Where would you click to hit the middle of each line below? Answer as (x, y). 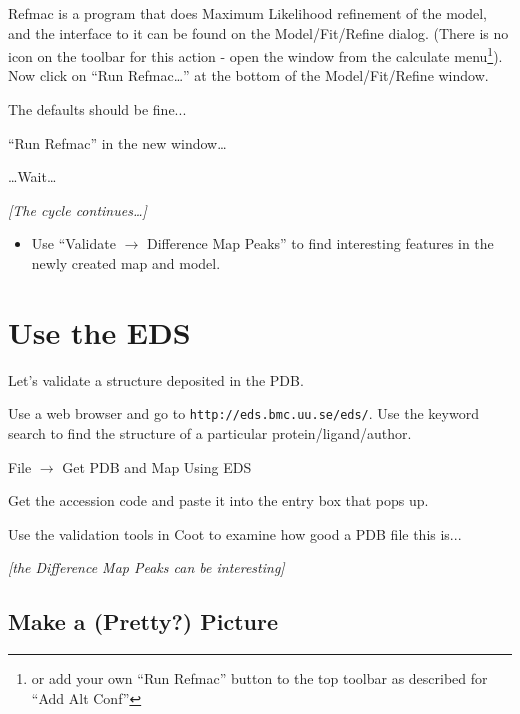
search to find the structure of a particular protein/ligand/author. (210, 432)
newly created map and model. (126, 263)
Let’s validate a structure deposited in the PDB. (156, 379)
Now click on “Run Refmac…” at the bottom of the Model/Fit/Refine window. (248, 75)
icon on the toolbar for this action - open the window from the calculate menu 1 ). (255, 54)
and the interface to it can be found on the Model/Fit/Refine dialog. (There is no (258, 32)
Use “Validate (73, 243)
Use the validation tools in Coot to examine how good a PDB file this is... (235, 533)
